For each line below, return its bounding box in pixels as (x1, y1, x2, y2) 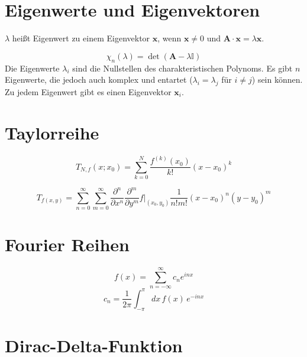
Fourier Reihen (5, 232, 130, 257)
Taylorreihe (5, 120, 99, 144)
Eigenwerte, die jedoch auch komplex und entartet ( (5, 73, 193, 86)
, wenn (157, 32, 182, 44)
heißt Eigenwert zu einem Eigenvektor (12, 32, 150, 44)
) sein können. (251, 73, 303, 86)
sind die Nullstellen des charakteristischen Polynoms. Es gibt (72, 61, 293, 74)
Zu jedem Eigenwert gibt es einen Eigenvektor (5, 85, 172, 98)
